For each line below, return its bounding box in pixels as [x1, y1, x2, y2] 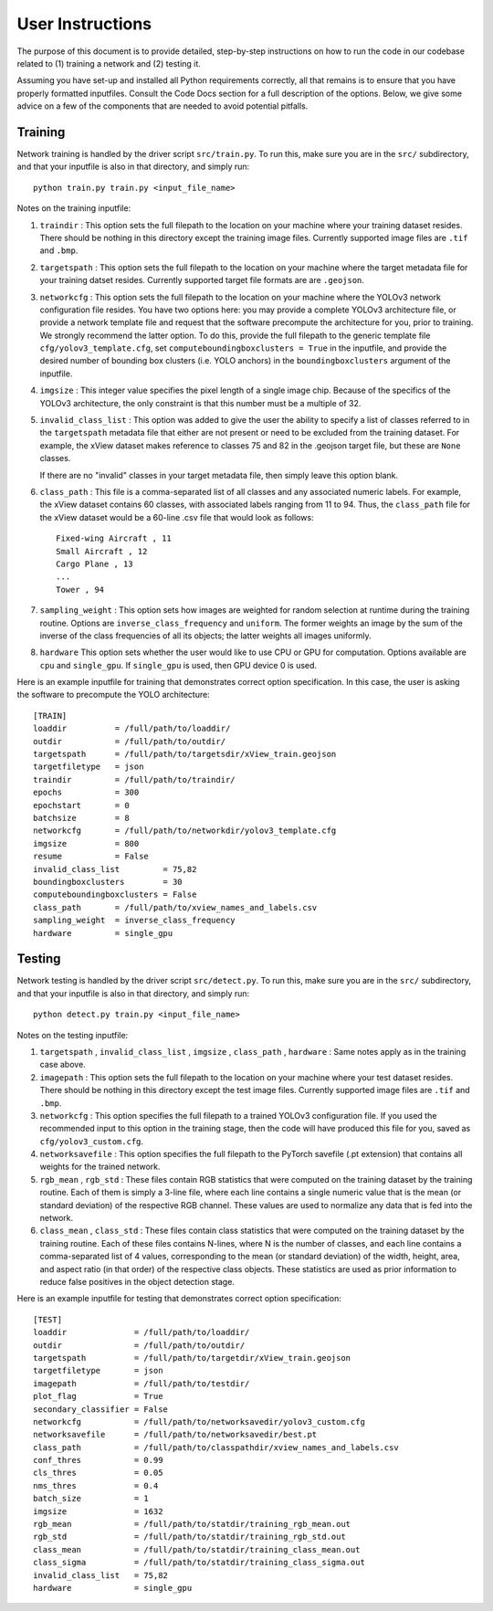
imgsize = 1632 [33, 1506, 163, 1516]
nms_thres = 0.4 [33, 1480, 159, 1490]
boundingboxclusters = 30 [33, 877, 183, 887]
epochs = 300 [33, 787, 140, 798]
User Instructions [16, 14, 152, 34]
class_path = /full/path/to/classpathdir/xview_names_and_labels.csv [33, 1442, 399, 1452]
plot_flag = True [33, 1391, 163, 1402]
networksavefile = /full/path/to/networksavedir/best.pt [33, 1429, 318, 1440]
